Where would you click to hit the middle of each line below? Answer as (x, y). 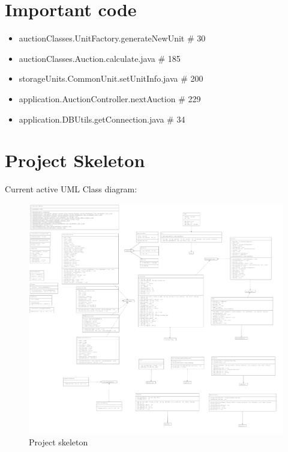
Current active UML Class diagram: (71, 189)
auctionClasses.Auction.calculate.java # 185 (100, 58)
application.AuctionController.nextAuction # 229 (110, 98)
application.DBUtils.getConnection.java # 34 (102, 119)
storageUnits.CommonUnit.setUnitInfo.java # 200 (111, 78)
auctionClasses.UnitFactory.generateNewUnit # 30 (112, 38)
